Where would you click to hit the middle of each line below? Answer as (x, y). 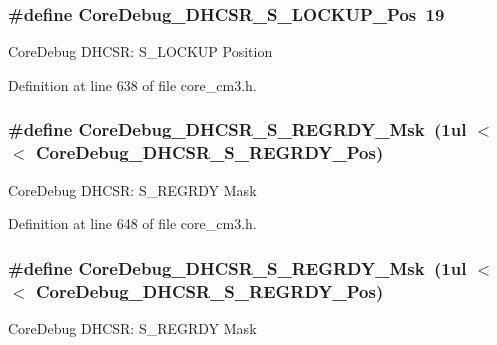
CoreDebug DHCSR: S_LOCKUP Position (140, 51)
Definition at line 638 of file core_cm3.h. (132, 84)
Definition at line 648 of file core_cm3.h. (132, 223)
